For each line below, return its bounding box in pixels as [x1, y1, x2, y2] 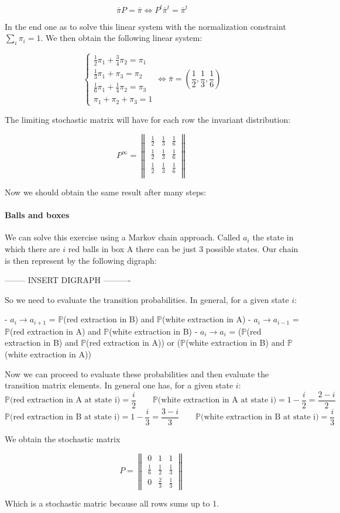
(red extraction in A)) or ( [86, 336, 181, 349]
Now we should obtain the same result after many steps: [5, 185, 207, 198]
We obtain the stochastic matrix [5, 432, 121, 445]
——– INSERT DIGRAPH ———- [5, 274, 131, 286]
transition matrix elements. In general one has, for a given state [5, 379, 233, 391]
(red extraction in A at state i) [9, 396, 121, 405]
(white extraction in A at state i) [157, 396, 277, 405]
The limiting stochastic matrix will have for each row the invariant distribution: [5, 113, 291, 125]
